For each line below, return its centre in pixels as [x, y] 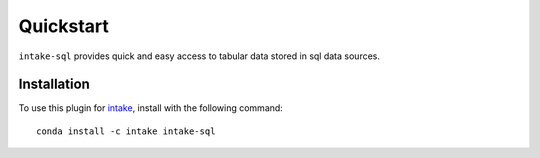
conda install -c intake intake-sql [126, 131]
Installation [54, 84]
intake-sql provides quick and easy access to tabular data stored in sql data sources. [199, 56]
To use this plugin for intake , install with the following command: [151, 108]
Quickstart [64, 26]
